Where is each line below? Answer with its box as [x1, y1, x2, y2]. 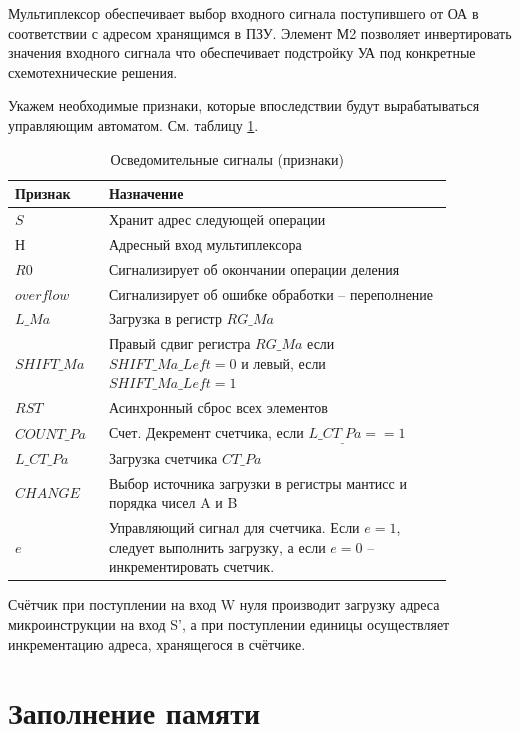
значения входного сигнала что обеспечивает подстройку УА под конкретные [8, 42, 476, 63]
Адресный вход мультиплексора [108, 233, 302, 254]
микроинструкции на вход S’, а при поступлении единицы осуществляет [8, 613, 450, 634]
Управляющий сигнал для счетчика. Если [108, 517, 360, 538]
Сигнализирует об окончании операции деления [108, 258, 400, 279]
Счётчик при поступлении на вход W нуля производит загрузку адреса [8, 594, 440, 615]
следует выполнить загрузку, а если [108, 536, 326, 557]
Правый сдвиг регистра [108, 333, 251, 354]
